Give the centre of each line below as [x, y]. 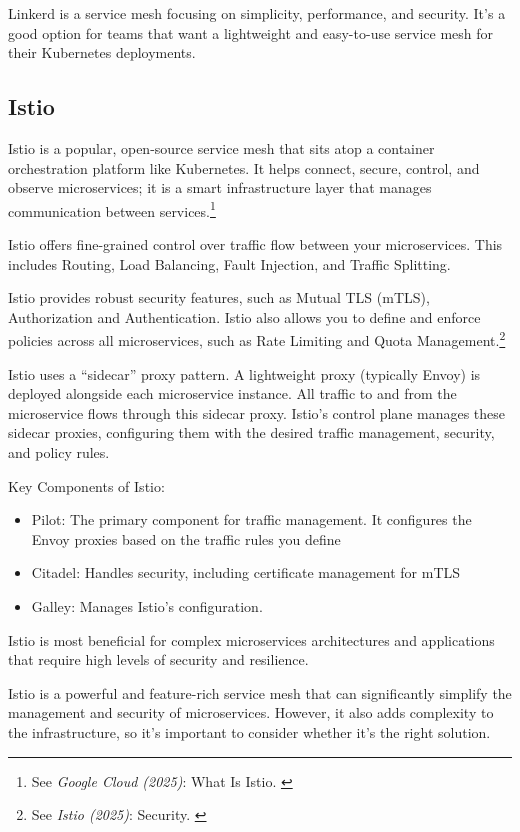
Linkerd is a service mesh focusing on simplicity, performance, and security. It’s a [257, 13]
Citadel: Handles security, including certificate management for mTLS [246, 572]
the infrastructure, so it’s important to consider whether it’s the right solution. [249, 731]
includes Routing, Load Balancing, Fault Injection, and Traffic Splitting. [229, 263]
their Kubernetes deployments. [102, 52]
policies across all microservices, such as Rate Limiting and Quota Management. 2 [257, 339]
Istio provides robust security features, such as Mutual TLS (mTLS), [219, 297]
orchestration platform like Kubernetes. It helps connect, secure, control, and [244, 167]
